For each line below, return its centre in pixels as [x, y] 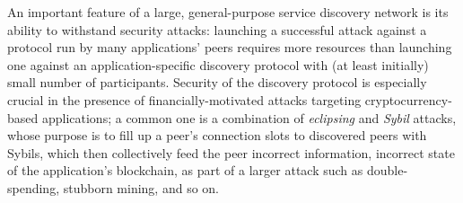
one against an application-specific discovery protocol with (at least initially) [218, 64]
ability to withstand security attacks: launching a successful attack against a [217, 29]
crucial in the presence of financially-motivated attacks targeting [184, 99]
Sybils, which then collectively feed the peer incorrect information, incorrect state [231, 152]
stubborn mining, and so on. [141, 187]
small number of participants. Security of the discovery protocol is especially [217, 82]
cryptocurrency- [408, 99]
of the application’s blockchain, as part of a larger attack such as [185, 170]
